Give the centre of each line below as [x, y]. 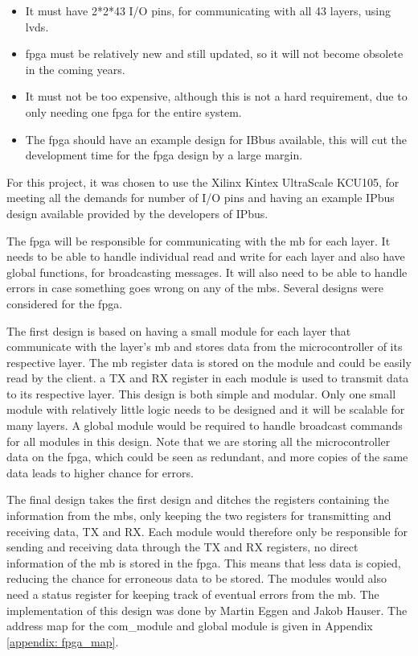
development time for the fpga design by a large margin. [164, 155]
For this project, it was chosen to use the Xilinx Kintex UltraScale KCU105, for [203, 182]
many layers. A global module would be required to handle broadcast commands [205, 425]
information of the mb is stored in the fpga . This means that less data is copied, [204, 562]
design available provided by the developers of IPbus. [137, 213]
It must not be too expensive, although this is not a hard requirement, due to [216, 96]
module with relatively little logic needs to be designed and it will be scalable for [206, 409]
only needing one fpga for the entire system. [133, 111]
